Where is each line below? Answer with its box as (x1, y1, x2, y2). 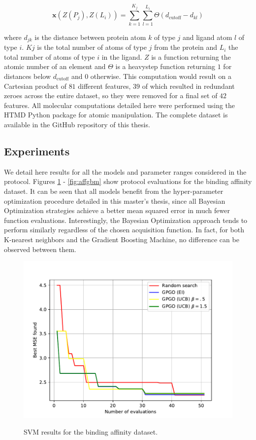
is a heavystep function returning (115, 61, 216, 72)
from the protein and (154, 42, 218, 52)
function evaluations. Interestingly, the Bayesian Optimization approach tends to (4, 215, 248, 225)
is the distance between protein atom (34, 32, 146, 42)
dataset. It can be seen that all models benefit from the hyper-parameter (4, 185, 224, 196)
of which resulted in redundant (142, 80, 235, 91)
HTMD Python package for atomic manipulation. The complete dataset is (4, 110, 228, 120)
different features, (78, 80, 131, 91)
